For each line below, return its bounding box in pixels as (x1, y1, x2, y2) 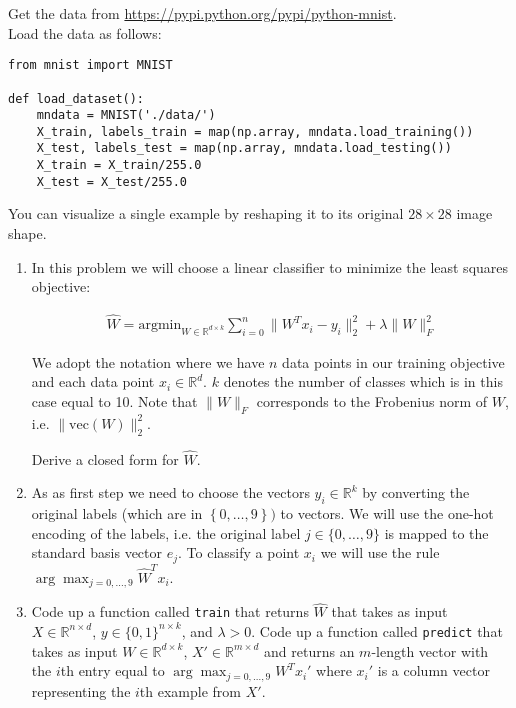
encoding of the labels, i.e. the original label (31, 522, 301, 543)
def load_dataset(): (8, 91, 145, 106)
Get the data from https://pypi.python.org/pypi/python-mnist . (8, 3, 397, 23)
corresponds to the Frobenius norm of (256, 391, 488, 412)
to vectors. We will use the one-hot (280, 503, 494, 524)
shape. (8, 223, 47, 244)
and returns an (264, 640, 355, 661)
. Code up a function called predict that (251, 620, 503, 641)
